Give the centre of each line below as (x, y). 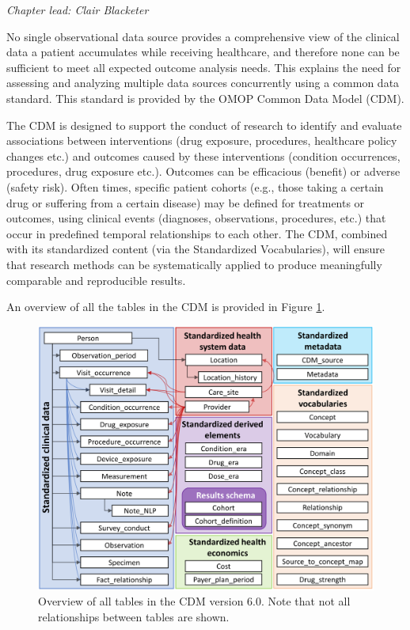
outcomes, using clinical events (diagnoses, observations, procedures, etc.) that (196, 218)
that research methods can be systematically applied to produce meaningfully (194, 264)
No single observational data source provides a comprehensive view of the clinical (203, 36)
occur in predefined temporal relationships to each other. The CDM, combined (197, 233)
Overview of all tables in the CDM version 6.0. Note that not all (194, 601)
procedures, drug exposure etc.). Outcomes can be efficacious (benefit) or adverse (203, 171)
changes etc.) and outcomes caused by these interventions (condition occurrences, (203, 156)
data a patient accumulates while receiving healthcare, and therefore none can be (203, 52)
